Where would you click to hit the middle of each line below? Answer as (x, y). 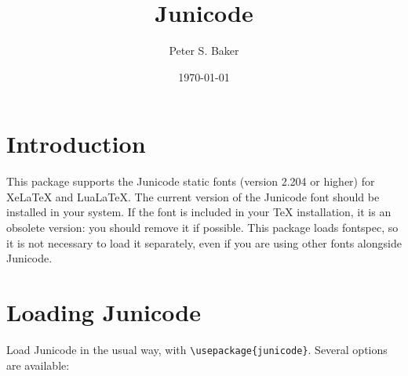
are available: (38, 365)
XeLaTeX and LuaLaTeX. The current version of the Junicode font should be (193, 196)
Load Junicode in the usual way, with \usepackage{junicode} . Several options (197, 349)
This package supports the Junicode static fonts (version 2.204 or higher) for (191, 181)
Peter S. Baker (204, 51)
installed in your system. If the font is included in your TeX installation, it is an (199, 212)
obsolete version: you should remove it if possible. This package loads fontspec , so (202, 228)
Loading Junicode (104, 312)
